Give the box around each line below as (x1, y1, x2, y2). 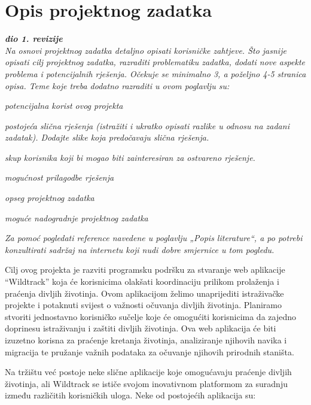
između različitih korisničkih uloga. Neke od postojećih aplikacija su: (5, 389, 256, 401)
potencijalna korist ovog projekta (5, 99, 123, 112)
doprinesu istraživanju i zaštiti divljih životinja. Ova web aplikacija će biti (5, 322, 276, 334)
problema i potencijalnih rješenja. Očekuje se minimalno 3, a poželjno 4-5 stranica (5, 67, 306, 80)
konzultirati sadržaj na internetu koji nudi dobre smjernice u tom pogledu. (5, 243, 275, 255)
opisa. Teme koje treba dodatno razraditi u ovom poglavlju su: (5, 79, 230, 92)
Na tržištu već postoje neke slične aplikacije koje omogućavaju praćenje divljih (5, 366, 292, 378)
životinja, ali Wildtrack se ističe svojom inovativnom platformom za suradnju (5, 377, 288, 389)
